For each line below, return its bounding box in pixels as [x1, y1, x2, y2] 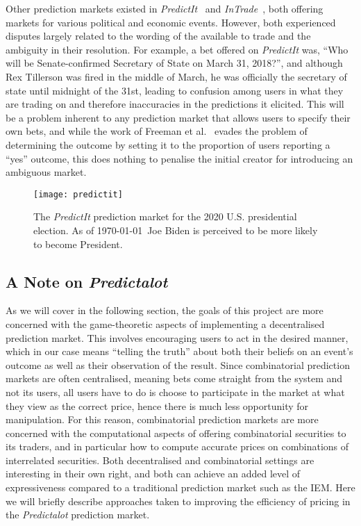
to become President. [33, 236, 123, 251]
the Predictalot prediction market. [6, 507, 150, 522]
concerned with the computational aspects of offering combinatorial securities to [6, 425, 346, 440]
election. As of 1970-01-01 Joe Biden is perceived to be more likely [33, 222, 318, 237]
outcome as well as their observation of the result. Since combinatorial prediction [6, 357, 350, 372]
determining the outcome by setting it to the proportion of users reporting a [6, 137, 330, 151]
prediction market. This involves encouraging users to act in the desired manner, [6, 330, 349, 345]
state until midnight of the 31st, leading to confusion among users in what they [6, 83, 344, 97]
